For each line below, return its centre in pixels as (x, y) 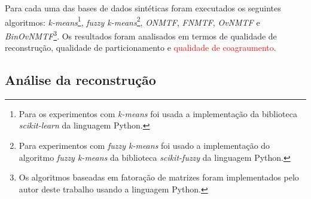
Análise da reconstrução (80, 80)
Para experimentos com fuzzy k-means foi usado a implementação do (144, 146)
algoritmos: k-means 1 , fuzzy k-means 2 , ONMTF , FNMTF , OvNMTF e (132, 21)
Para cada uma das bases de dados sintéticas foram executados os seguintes (143, 8)
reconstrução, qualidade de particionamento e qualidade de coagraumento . (141, 48)
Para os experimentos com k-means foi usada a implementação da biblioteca (158, 113)
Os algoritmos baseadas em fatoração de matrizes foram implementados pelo (159, 177)
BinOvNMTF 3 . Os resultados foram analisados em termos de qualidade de (141, 35)
